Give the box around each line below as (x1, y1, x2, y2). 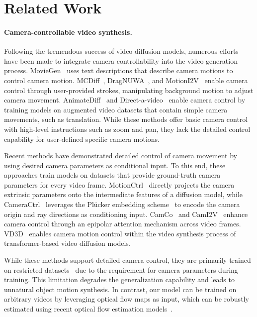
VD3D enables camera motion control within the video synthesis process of (4, 228, 236, 238)
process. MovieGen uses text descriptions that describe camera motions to (4, 65, 233, 76)
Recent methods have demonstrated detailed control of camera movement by (4, 150, 238, 161)
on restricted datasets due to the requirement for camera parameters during (4, 264, 238, 275)
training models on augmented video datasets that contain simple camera (4, 104, 228, 114)
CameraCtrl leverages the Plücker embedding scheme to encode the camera (4, 199, 240, 210)
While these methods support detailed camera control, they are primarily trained (4, 255, 251, 265)
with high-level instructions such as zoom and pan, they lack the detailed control (4, 123, 251, 134)
